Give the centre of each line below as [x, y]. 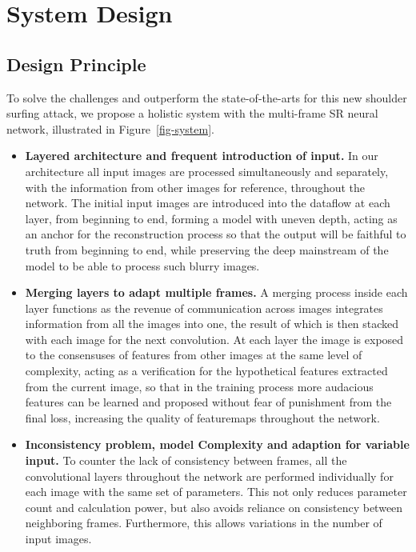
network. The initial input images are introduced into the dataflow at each [208, 203]
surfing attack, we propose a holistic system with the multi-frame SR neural [192, 113]
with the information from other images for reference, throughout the [195, 187]
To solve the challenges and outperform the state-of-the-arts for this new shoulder [207, 97]
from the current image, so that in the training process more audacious [199, 386]
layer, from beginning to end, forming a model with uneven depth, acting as [211, 218]
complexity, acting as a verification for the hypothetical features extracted [206, 371]
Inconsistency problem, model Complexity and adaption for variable [217, 444]
